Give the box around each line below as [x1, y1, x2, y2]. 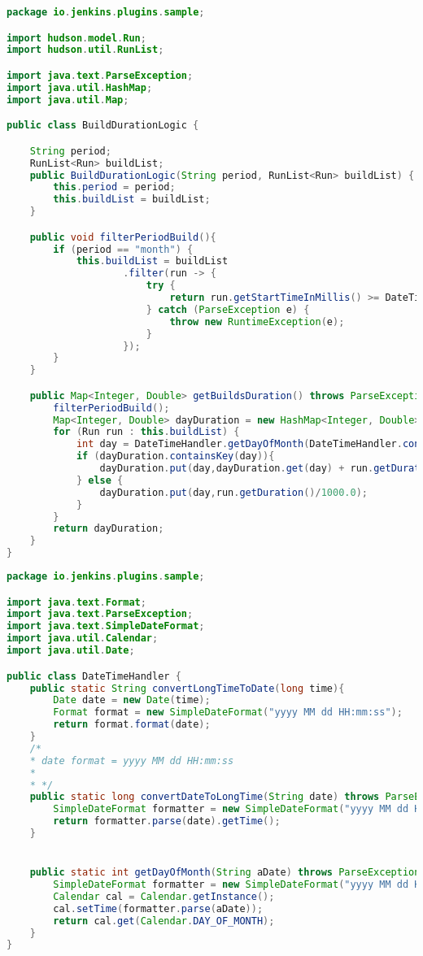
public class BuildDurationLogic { [7, 119, 199, 132]
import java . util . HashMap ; [7, 81, 153, 93]
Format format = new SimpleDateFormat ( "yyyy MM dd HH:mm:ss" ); [53, 706, 403, 719]
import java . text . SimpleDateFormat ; [7, 620, 205, 632]
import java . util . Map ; [7, 93, 129, 106]
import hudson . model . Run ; [7, 32, 146, 44]
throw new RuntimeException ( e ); [169, 315, 345, 328]
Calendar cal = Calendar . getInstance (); [53, 890, 275, 902]
